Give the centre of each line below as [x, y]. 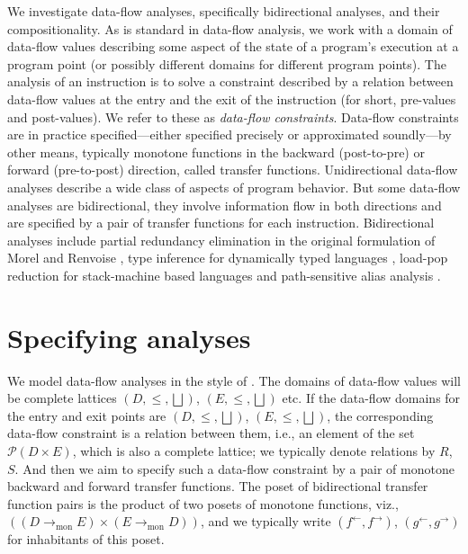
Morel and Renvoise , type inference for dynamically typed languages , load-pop [228, 258]
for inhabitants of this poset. [86, 539]
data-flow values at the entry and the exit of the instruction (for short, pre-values [232, 98]
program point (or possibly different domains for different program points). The [227, 63]
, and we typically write [265, 521]
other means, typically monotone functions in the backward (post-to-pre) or [216, 152]
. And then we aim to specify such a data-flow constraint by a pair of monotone [234, 468]
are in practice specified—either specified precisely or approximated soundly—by [229, 134]
